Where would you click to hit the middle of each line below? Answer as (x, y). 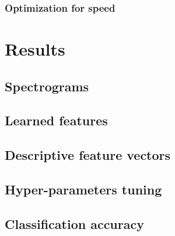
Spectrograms (47, 86)
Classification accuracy (74, 223)
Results (35, 49)
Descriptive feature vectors (88, 155)
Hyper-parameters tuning (83, 189)
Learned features (56, 120)
